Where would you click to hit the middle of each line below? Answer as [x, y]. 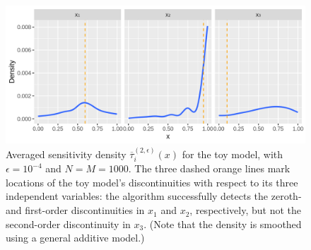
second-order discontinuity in [68, 224]
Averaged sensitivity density [66, 154]
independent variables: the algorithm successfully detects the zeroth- [154, 196]
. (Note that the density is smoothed [223, 224]
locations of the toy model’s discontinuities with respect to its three [152, 182]
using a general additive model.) [75, 238]
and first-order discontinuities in [75, 210]
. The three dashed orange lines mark [209, 168]
